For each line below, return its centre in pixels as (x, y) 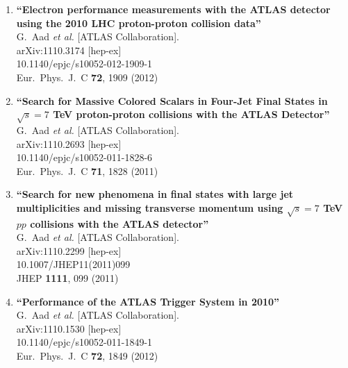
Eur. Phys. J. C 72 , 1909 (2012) (87, 77)
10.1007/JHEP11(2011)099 (73, 264)
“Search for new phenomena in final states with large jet (155, 194)
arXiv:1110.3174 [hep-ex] (69, 50)
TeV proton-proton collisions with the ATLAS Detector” (191, 114)
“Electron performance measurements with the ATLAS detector (173, 9)
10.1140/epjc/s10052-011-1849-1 (84, 342)
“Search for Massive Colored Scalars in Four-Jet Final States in (172, 100)
